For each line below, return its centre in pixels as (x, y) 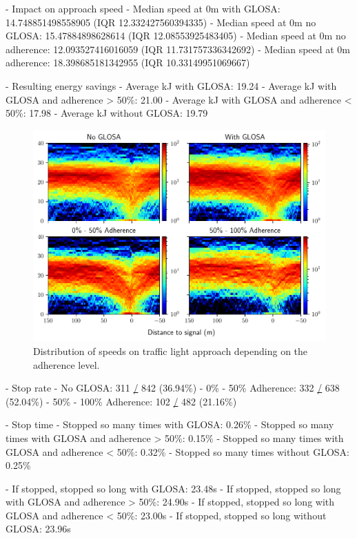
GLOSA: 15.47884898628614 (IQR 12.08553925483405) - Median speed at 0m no (176, 36)
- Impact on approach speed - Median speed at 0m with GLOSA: (143, 8)
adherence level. (67, 364)
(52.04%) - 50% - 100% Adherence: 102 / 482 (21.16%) (121, 401)
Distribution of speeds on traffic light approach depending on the (171, 350)
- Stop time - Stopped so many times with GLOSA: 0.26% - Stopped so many (170, 424)
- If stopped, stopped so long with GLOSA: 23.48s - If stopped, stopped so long (173, 488)
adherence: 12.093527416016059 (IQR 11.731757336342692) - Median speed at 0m (178, 49)
